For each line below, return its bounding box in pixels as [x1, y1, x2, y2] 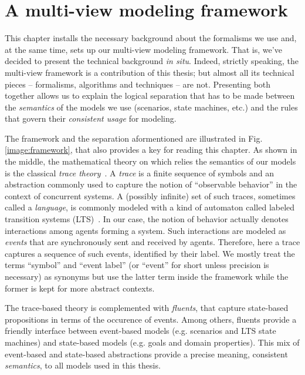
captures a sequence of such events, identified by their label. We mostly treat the [5, 247, 295, 259]
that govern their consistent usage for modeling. [5, 112, 177, 125]
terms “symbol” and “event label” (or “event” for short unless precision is [5, 259, 269, 271]
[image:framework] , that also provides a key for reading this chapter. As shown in [5, 143, 297, 156]
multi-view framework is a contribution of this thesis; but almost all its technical [5, 66, 294, 78]
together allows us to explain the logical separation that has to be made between [5, 89, 295, 102]
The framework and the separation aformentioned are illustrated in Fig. [5, 132, 263, 144]
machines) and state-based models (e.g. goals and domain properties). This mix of [5, 336, 300, 348]
